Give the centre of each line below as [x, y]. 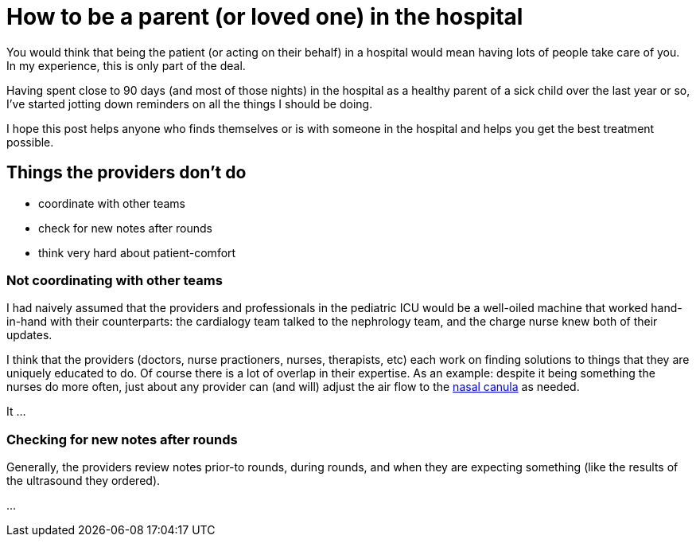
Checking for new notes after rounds [122, 439]
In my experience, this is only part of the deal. [126, 65]
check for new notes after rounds [125, 228]
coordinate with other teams [112, 203]
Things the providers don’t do [126, 173]
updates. [29, 335]
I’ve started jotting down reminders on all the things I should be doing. [190, 104]
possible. [30, 142]
